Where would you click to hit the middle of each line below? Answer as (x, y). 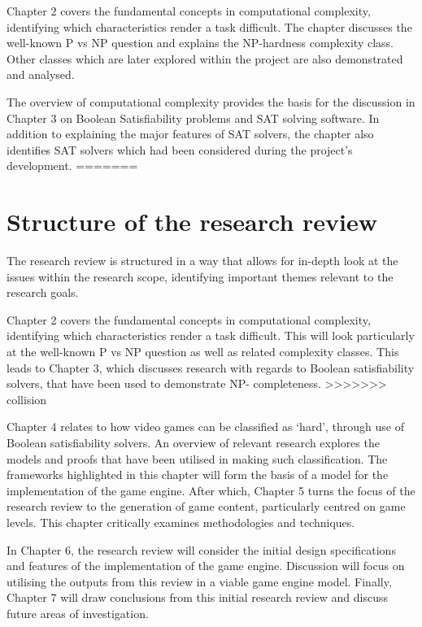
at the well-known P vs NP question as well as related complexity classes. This (203, 352)
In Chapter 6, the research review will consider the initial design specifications (201, 549)
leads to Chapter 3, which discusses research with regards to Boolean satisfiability (211, 367)
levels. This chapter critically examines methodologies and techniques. (181, 522)
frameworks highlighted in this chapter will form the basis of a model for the (198, 475)
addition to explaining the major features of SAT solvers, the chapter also (190, 134)
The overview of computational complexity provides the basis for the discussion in (211, 101)
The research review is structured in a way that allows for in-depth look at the (202, 261)
